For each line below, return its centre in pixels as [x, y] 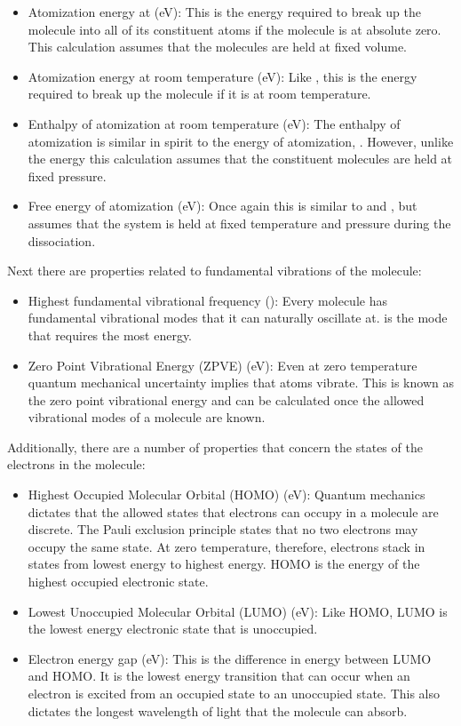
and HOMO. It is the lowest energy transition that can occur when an [219, 676]
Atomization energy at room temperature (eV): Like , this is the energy [223, 76]
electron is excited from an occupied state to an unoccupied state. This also [234, 693]
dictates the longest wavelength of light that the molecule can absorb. [218, 710]
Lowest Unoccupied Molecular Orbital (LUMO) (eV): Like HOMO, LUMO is [238, 611]
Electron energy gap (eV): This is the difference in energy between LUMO [230, 658]
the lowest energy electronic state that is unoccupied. [173, 629]
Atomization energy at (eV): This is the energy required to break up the [224, 12]
